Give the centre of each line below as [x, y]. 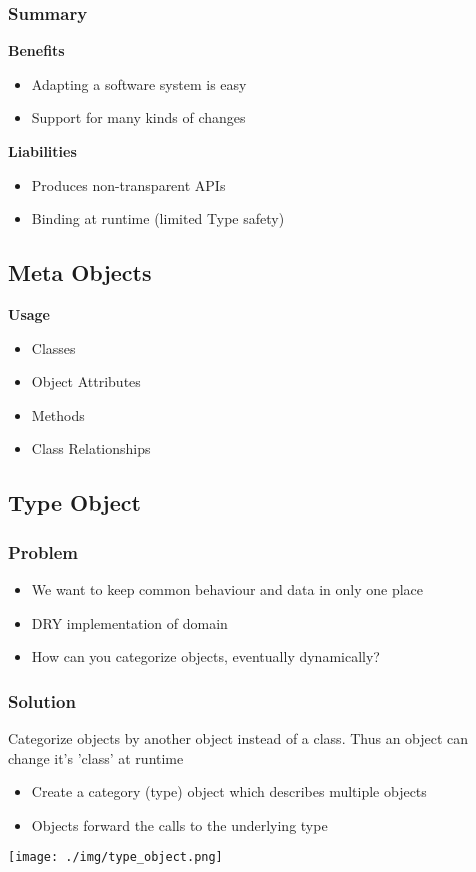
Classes [53, 347]
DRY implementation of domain [129, 622]
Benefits [36, 50]
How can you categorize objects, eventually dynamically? [205, 656]
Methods [58, 414]
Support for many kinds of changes [138, 117]
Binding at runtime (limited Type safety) [158, 218]
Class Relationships [91, 448]
